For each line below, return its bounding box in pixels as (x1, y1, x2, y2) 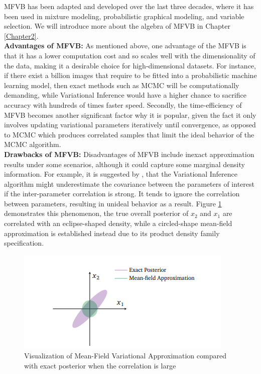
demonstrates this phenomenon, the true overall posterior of (4, 208, 189, 218)
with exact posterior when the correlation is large (24, 360, 176, 371)
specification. (4, 238, 44, 248)
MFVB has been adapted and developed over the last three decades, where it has (4, 1, 254, 11)
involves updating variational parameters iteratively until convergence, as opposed (4, 119, 256, 130)
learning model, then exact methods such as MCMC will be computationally (4, 80, 239, 90)
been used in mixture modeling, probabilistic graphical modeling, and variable (4, 11, 244, 21)
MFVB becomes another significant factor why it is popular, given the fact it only (4, 109, 256, 120)
